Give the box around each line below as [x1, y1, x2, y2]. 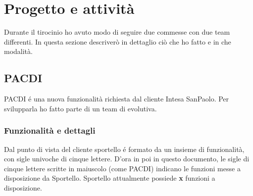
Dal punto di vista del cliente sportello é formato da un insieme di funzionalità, [4, 144, 245, 154]
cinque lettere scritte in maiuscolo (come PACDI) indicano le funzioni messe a [4, 163, 241, 173]
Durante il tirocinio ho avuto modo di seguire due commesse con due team [4, 27, 230, 37]
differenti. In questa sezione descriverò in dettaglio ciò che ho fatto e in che [4, 36, 231, 47]
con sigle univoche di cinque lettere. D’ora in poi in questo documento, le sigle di [4, 153, 250, 164]
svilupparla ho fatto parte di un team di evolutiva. [4, 103, 157, 113]
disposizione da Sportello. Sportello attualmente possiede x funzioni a [4, 173, 215, 183]
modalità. [4, 46, 33, 56]
